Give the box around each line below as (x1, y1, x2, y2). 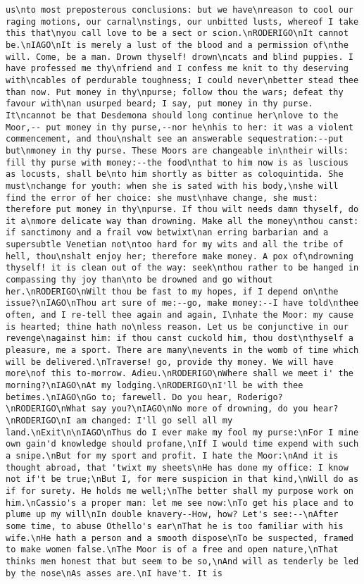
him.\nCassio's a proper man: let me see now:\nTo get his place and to (6, 497, 353, 508)
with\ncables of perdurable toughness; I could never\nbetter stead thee (6, 75, 359, 85)
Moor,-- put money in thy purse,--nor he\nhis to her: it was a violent (6, 122, 353, 132)
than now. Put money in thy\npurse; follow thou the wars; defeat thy (6, 87, 344, 97)
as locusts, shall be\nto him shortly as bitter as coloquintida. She (6, 169, 344, 180)
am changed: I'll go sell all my (76, 415, 233, 425)
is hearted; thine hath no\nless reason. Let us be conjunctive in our (6, 321, 349, 332)
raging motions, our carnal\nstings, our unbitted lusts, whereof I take (6, 16, 359, 27)
